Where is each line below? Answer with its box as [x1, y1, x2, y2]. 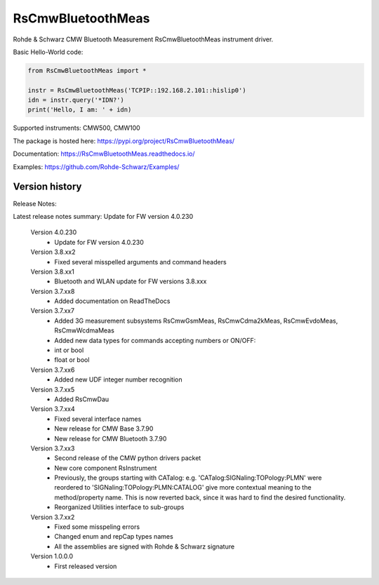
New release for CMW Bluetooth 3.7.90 [54, 434, 167, 443]
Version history [13, 181, 82, 193]
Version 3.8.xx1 [30, 267, 75, 276]
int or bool [54, 346, 84, 354]
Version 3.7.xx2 [30, 513, 75, 521]
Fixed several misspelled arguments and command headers [54, 257, 227, 266]
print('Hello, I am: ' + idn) [27, 106, 132, 114]
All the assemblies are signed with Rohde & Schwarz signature [54, 542, 235, 551]
